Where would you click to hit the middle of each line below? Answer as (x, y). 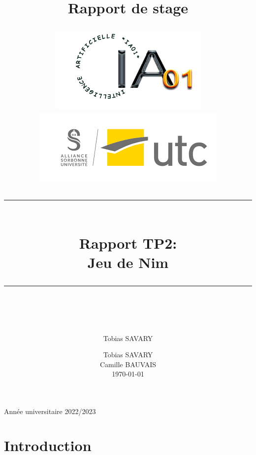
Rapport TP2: (128, 243)
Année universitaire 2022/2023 (50, 411)
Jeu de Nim (128, 262)
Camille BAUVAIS (128, 364)
